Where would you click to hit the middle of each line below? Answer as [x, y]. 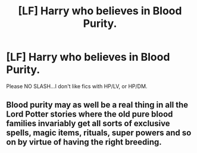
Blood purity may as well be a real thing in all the [97, 105]
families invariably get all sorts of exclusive [88, 124]
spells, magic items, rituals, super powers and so [99, 133]
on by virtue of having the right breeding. [84, 142]
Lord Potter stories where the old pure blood [90, 114]
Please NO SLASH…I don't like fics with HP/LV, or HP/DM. [77, 86]
